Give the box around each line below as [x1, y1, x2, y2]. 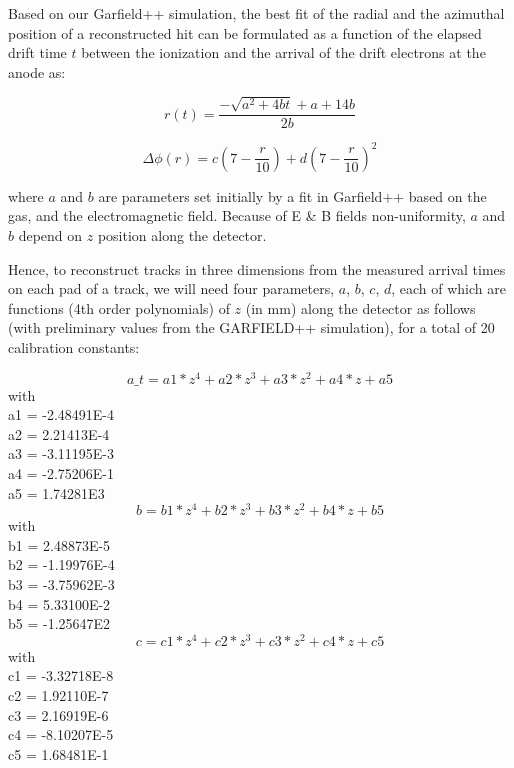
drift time [8, 42, 67, 63]
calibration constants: [8, 336, 140, 357]
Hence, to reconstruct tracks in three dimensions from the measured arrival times [8, 258, 506, 279]
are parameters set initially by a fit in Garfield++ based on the [98, 185, 487, 206]
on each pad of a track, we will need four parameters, [8, 278, 335, 299]
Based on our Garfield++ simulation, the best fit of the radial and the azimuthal [8, 3, 505, 23]
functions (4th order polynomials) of [8, 297, 230, 318]
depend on [18, 224, 83, 245]
